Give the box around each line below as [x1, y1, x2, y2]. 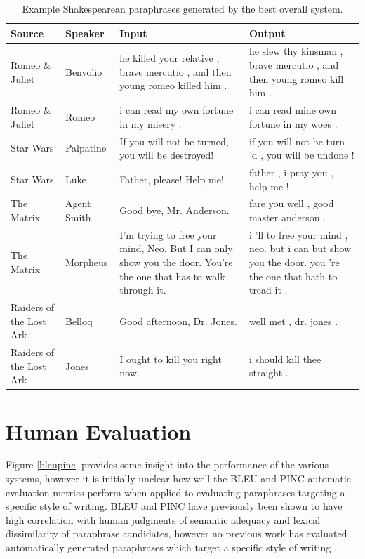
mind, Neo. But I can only [119, 241, 233, 256]
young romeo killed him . [119, 78, 227, 93]
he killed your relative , [119, 51, 220, 65]
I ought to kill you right [119, 351, 222, 366]
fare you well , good [248, 196, 334, 211]
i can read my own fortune [119, 103, 234, 117]
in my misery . [119, 116, 182, 131]
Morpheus [65, 255, 108, 269]
